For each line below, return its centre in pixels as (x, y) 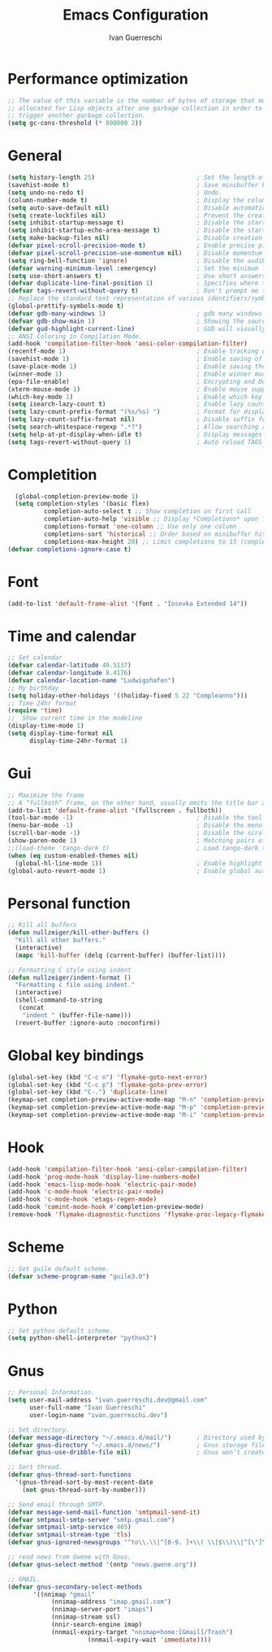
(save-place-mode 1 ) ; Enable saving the (137, 367)
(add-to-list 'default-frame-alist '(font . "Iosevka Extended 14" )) (128, 603)
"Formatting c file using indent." (75, 985)
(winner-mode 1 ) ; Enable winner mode (138, 374)
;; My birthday (33, 688)
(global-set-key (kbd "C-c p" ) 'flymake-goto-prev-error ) (108, 1085)
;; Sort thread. (35, 1467)
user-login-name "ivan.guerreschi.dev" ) (98, 1415)
